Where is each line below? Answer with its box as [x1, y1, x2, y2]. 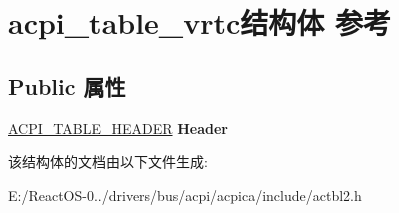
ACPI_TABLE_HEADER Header [8, 117, 228, 138]
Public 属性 [8, 70, 126, 101]
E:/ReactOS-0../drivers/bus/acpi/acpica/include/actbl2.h [8, 184, 362, 205]
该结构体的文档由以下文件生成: [8, 151, 208, 172]
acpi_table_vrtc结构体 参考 [8, 2, 392, 43]
